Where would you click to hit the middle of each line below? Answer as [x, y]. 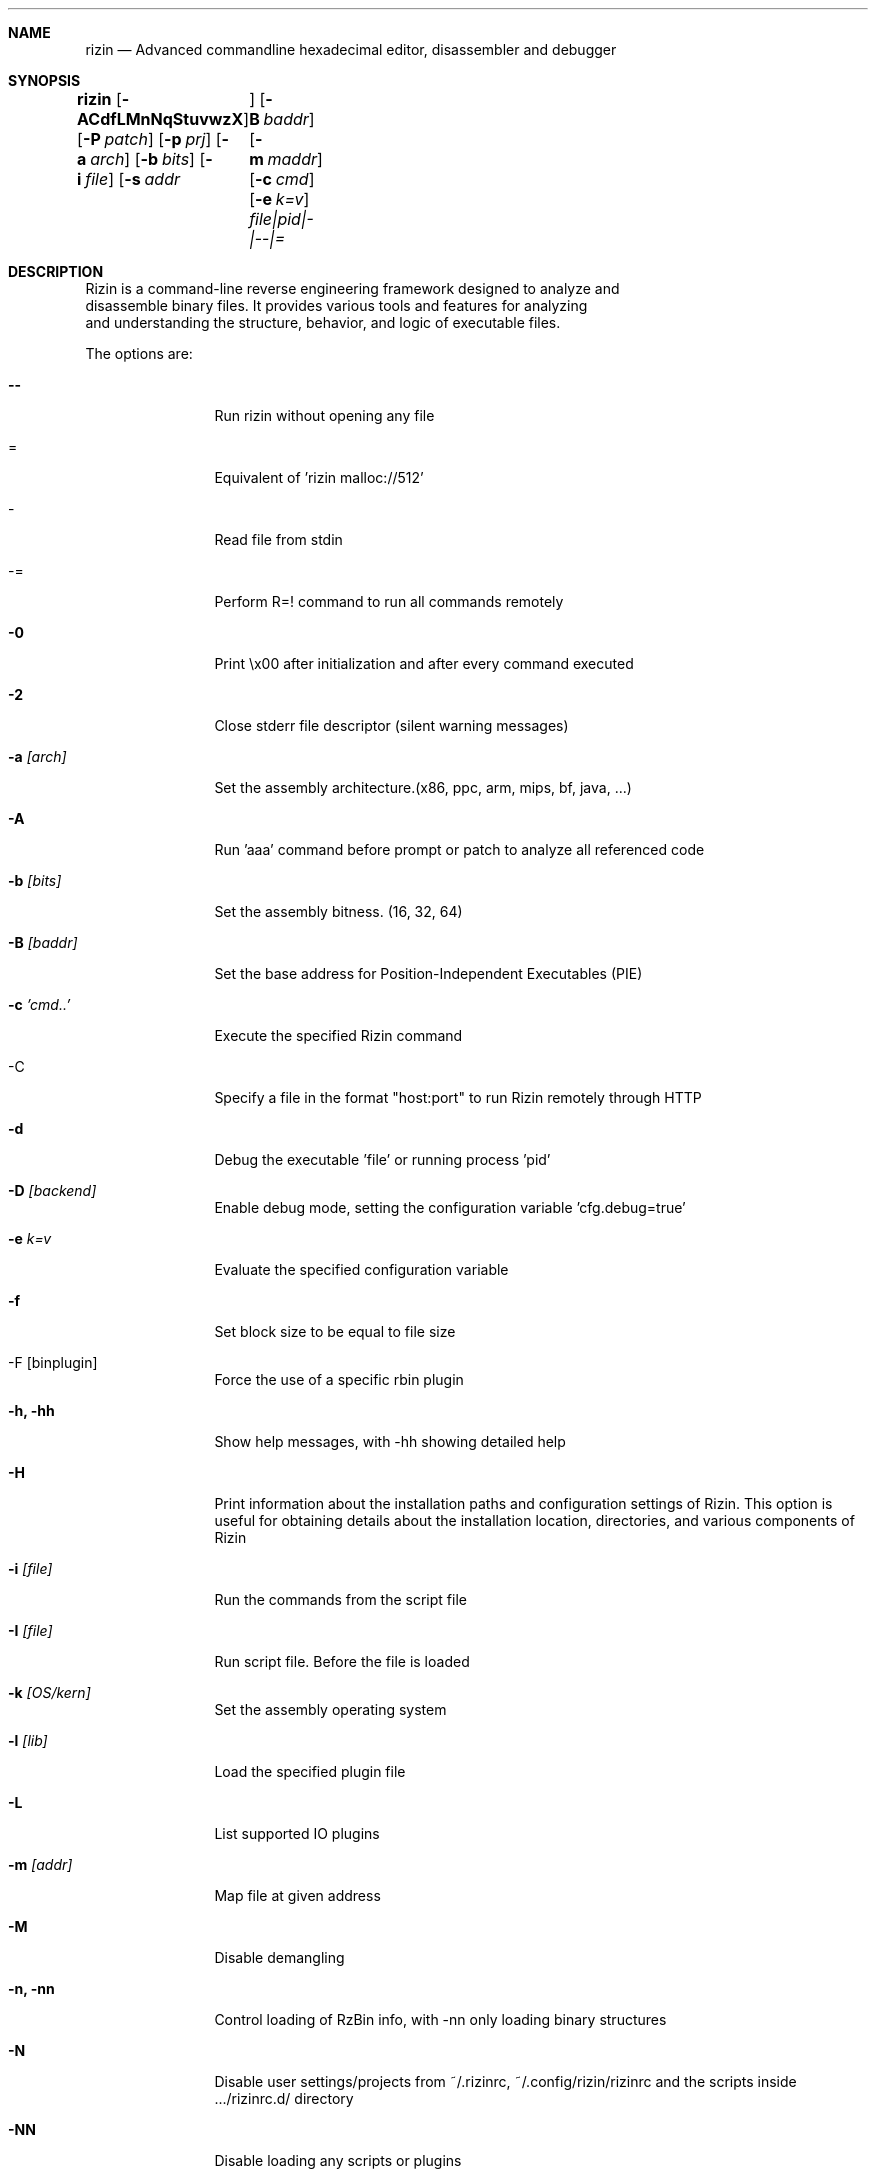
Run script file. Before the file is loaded [342, 1661]
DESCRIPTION [56, 271]
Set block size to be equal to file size [335, 1331]
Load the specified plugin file [310, 1771]
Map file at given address [297, 1895]
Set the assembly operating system [330, 1709]
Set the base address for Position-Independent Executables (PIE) [428, 973]
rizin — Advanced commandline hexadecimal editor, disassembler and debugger [351, 49]
